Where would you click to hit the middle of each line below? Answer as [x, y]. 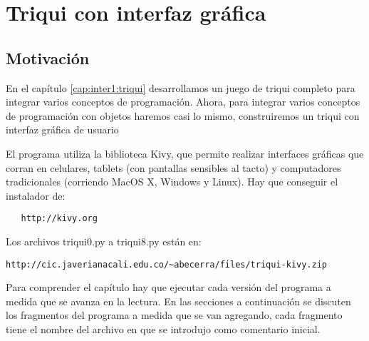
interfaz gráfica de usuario [62, 129]
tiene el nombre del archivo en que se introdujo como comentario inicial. [163, 329]
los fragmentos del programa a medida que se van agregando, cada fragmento [174, 315]
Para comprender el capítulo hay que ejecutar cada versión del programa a [168, 287]
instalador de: [36, 195]
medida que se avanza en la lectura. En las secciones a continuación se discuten [178, 301]
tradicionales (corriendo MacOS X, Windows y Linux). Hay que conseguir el [172, 182]
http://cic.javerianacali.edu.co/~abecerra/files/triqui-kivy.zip [167, 264]
